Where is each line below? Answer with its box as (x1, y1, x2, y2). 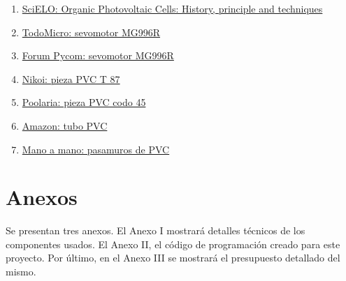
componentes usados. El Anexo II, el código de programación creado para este (6, 236, 340, 251)
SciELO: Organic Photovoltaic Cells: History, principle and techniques (22, 1, 323, 15)
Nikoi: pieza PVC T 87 (22, 71, 120, 86)
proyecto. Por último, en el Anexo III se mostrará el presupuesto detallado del (6, 250, 340, 265)
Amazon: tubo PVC (22, 118, 108, 132)
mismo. (6, 264, 36, 279)
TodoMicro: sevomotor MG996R (22, 24, 161, 39)
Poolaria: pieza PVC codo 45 (22, 95, 146, 109)
